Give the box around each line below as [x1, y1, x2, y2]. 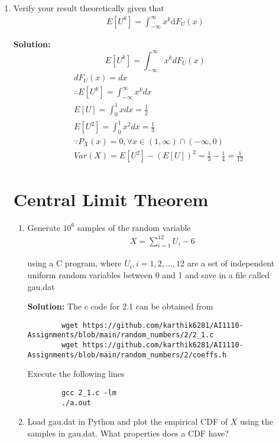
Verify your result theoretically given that [13, 2, 164, 14]
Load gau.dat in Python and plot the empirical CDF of [27, 415, 228, 428]
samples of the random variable [77, 221, 191, 233]
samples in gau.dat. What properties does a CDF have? [27, 426, 229, 439]
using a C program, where [27, 257, 122, 269]
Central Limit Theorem [13, 187, 209, 211]
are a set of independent [187, 257, 275, 269]
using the [239, 415, 274, 428]
